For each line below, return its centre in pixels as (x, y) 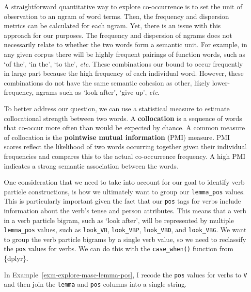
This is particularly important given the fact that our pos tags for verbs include (123, 201)
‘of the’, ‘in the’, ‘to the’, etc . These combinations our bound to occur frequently (124, 63)
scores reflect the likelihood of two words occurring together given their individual (125, 146)
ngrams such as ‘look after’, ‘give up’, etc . (98, 92)
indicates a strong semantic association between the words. (91, 165)
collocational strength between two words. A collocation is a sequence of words (123, 118)
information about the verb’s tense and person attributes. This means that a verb (125, 210)
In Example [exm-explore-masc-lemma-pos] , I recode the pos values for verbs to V (125, 274)
